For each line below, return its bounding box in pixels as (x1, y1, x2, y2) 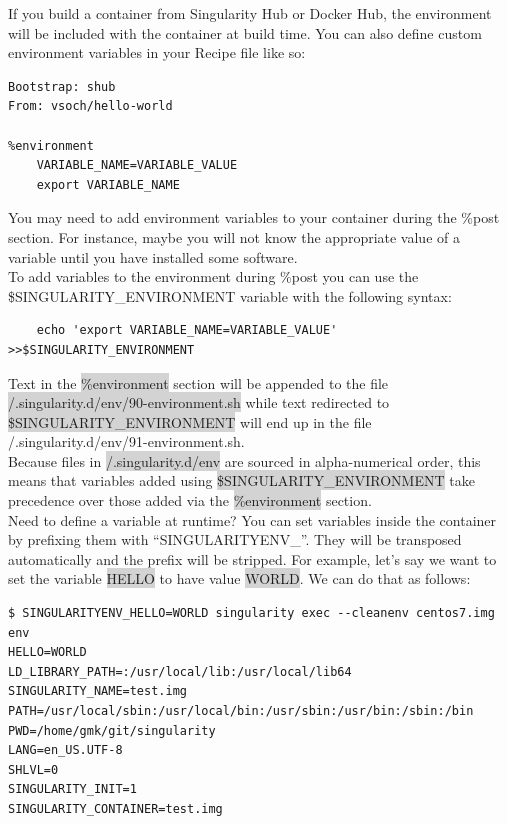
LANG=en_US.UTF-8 (8, 743, 123, 758)
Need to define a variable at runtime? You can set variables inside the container (8, 509, 497, 530)
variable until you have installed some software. (8, 246, 298, 267)
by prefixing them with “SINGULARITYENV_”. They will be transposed (8, 529, 462, 550)
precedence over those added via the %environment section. (8, 490, 372, 511)
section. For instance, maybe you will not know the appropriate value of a (8, 226, 460, 247)
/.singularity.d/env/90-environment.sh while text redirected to (8, 392, 390, 413)
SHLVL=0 (8, 762, 59, 777)
